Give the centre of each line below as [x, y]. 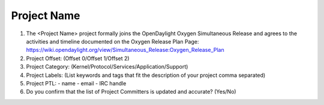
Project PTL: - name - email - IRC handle [76, 83]
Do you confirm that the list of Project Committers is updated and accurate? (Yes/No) [131, 92]
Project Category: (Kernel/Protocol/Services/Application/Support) [107, 67]
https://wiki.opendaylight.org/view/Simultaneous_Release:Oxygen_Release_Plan [125, 50]
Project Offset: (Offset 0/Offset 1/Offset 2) [78, 58]
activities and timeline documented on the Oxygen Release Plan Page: [112, 41]
